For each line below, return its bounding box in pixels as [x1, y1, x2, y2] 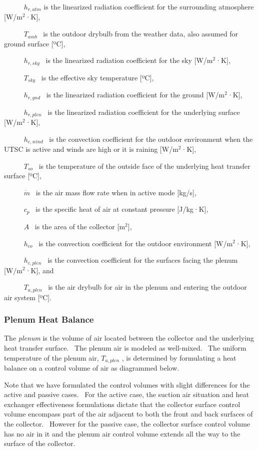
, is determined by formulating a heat [121, 352, 236, 363]
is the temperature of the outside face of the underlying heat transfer [38, 160, 250, 171]
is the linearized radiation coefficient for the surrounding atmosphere [43, 1, 254, 11]
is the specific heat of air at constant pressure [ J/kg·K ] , [35, 204, 208, 214]
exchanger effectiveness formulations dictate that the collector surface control [4, 399, 240, 409]
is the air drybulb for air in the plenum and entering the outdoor [48, 282, 247, 292]
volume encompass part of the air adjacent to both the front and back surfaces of [4, 409, 253, 419]
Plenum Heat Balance [4, 313, 94, 326]
